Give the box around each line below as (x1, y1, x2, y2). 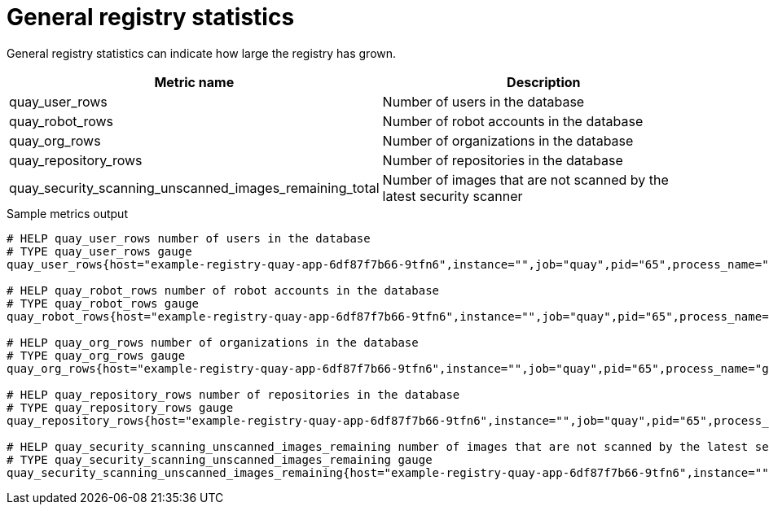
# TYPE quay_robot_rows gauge (7, 296, 200, 310)
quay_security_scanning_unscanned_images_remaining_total (9, 179, 380, 196)
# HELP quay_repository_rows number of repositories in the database (7, 387, 460, 401)
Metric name (154, 73, 235, 90)
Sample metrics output (7, 206, 128, 221)
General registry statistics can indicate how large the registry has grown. (7, 46, 397, 60)
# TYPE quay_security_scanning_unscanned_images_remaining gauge (7, 452, 433, 466)
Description (507, 73, 581, 90)
